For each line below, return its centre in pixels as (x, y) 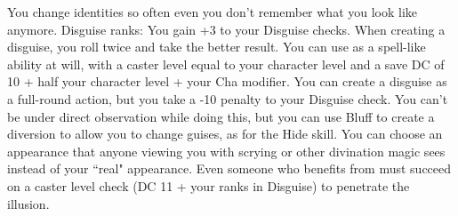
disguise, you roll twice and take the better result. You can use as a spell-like (217, 47)
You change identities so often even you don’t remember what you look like (213, 12)
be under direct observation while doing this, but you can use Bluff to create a (221, 116)
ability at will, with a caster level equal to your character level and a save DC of (226, 64)
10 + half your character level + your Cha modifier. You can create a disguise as (227, 81)
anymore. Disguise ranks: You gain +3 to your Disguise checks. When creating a (226, 29)
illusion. (28, 203)
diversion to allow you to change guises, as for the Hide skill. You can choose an (225, 134)
